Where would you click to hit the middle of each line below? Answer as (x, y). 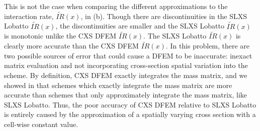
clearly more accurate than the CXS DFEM (71, 46)
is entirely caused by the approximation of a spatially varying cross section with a (130, 114)
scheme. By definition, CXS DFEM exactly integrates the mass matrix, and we (126, 75)
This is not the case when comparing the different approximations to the (116, 6)
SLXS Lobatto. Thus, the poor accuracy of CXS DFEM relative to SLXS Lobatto (130, 104)
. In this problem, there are (208, 46)
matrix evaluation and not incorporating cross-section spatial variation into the (126, 65)
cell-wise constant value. (41, 124)
